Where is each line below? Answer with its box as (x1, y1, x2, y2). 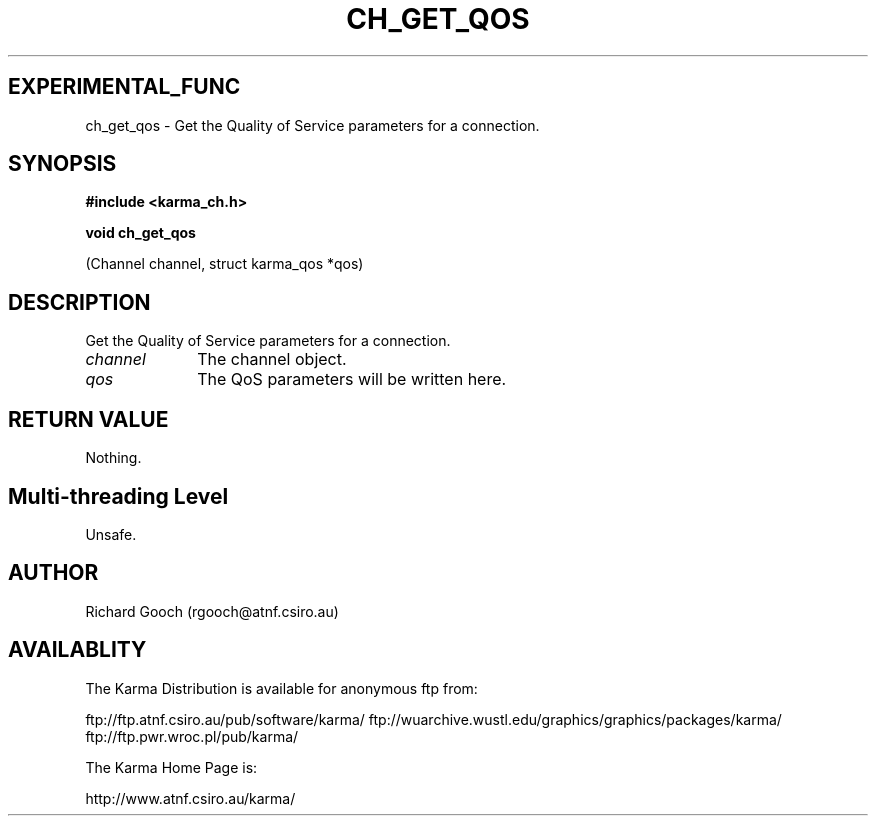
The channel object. (197, 349, 347, 370)
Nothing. (85, 449, 142, 467)
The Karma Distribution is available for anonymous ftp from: (85, 679, 478, 697)
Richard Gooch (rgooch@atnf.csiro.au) (85, 602, 339, 620)
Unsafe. (85, 525, 137, 543)
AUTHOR (8, 560, 99, 586)
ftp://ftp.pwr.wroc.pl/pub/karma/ (85, 727, 299, 745)
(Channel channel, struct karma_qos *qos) (85, 255, 364, 273)
